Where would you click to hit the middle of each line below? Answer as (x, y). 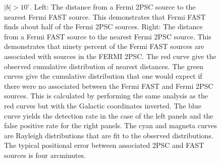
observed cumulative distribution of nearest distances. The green (104, 66)
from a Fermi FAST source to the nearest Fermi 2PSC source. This (108, 36)
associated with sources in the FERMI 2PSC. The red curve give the (110, 56)
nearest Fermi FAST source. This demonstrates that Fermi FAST (105, 16)
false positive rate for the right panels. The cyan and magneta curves (111, 125)
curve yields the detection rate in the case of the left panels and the (109, 115)
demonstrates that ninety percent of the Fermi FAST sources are (104, 46)
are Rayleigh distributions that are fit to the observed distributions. (109, 135)
